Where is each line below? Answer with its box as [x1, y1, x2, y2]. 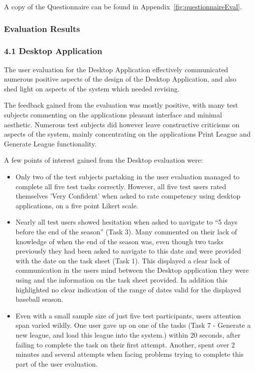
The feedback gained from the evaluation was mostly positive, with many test [4, 100, 238, 110]
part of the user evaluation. [15, 358, 98, 369]
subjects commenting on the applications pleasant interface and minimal [4, 110, 222, 120]
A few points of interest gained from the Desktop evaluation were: [4, 155, 203, 165]
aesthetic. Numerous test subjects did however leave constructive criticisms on [4, 119, 240, 129]
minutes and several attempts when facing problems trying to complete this [15, 349, 244, 359]
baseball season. [15, 294, 64, 304]
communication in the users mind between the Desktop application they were [15, 265, 249, 275]
